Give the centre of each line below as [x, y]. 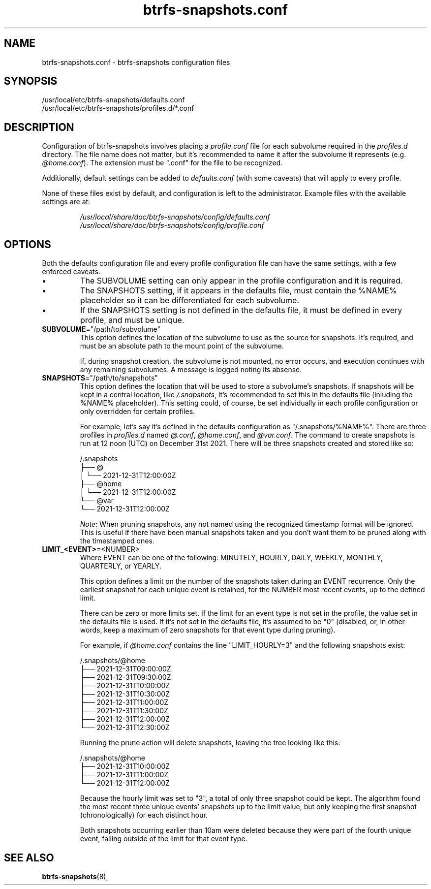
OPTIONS [28, 244]
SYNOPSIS [31, 81]
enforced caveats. [71, 272]
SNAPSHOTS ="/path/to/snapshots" [100, 378]
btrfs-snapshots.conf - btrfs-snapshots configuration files [136, 62]
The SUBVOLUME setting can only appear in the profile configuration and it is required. [242, 281]
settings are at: [66, 202]
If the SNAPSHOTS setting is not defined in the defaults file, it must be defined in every [241, 310]
